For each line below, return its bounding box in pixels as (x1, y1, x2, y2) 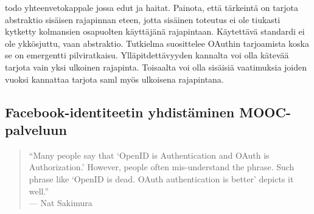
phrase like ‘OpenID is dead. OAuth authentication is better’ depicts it (29, 172, 294, 185)
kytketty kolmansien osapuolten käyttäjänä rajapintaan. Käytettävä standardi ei (5, 25, 305, 38)
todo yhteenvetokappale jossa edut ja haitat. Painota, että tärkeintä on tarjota (5, 1, 298, 13)
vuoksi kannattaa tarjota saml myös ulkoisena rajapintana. (5, 72, 224, 85)
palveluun (5, 120, 67, 139)
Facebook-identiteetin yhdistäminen (5, 102, 235, 121)
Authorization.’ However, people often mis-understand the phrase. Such (29, 160, 295, 173)
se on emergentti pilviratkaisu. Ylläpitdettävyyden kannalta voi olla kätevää (5, 49, 289, 61)
